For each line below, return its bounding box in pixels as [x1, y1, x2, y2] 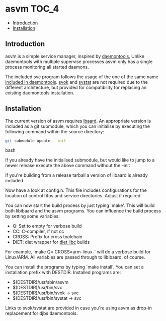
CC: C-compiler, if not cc [12, 228, 64, 235]
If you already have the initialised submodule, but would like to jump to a [5, 157, 155, 163]
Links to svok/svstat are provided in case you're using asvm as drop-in [5, 305, 152, 311]
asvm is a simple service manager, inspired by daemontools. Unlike [5, 53, 145, 59]
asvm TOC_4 [5, 3, 59, 15]
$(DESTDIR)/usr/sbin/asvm [12, 279, 69, 285]
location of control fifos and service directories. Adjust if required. [5, 193, 142, 199]
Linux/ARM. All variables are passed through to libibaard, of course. [5, 254, 145, 260]
